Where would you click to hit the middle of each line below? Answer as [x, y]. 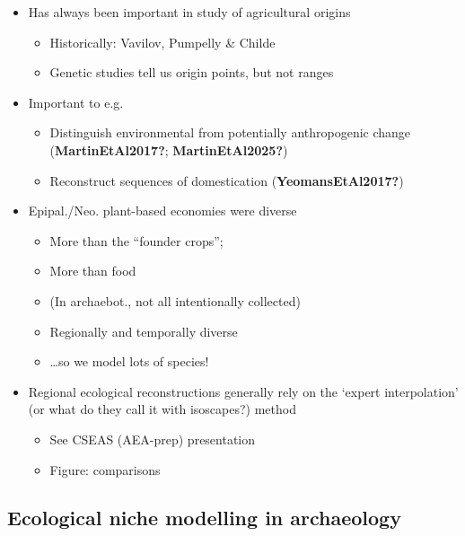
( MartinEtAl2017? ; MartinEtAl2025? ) [169, 149]
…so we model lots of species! [129, 361]
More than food [93, 271]
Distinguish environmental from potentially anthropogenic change [230, 132]
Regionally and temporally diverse [144, 331]
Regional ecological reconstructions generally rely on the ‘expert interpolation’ [243, 391]
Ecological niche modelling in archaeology [204, 518]
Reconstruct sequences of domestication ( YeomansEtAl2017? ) [227, 180]
